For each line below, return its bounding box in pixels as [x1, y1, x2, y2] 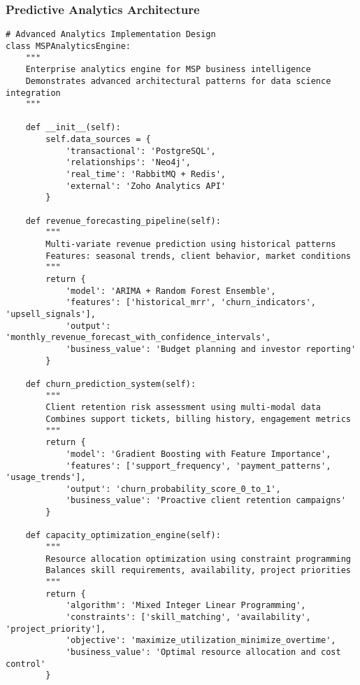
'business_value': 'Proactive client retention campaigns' [65, 495, 346, 506]
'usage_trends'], [6, 472, 86, 483]
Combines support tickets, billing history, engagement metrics [45, 414, 351, 424]
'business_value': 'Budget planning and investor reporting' [65, 344, 357, 354]
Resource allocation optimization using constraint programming [45, 553, 351, 564]
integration [6, 87, 61, 98]
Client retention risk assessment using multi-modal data [45, 402, 322, 413]
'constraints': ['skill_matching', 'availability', [65, 612, 311, 623]
